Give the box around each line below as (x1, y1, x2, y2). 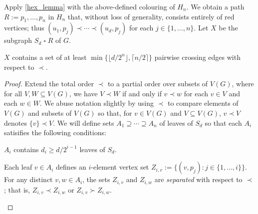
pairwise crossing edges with (154, 51, 241, 62)
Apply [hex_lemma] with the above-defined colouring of (4, 1, 175, 11)
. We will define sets (53, 117, 114, 128)
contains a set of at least (12, 51, 87, 62)
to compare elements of (167, 98, 239, 108)
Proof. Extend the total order (4, 78, 94, 89)
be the (219, 22, 238, 33)
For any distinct (4, 174, 53, 185)
